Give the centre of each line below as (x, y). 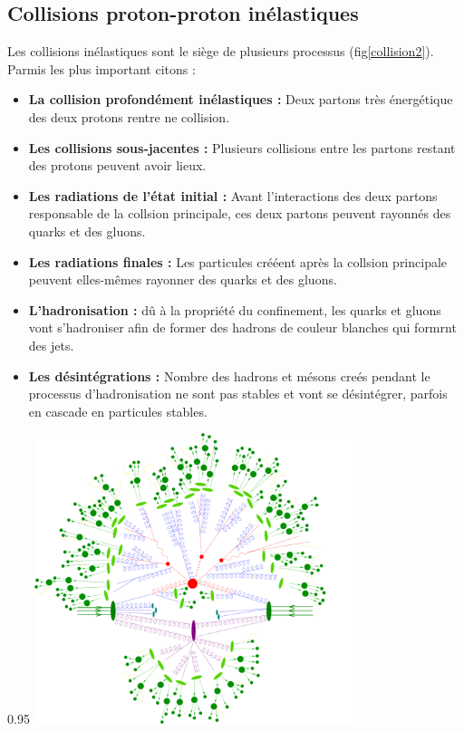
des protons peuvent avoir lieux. (117, 165)
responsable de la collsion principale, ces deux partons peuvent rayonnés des (240, 213)
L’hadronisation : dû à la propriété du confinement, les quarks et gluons (235, 309)
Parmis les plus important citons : (101, 68)
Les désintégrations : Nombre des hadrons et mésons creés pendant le (229, 375)
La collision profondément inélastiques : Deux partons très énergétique (241, 99)
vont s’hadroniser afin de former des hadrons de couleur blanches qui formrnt (242, 327)
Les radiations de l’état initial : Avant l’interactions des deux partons (233, 195)
